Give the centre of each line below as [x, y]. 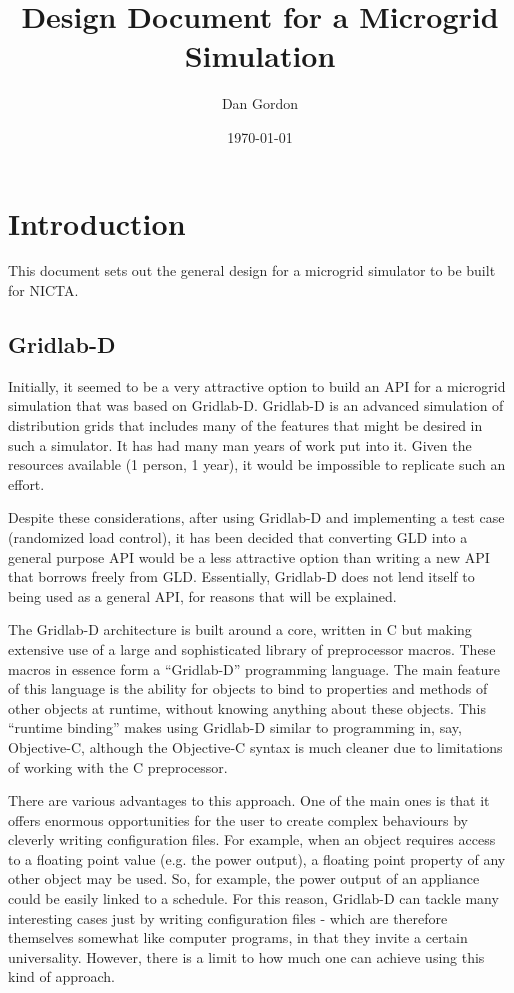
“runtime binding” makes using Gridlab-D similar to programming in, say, [235, 727]
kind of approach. [62, 976]
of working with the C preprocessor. [118, 766]
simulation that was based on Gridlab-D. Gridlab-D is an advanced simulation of [256, 405]
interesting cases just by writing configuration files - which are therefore [228, 917]
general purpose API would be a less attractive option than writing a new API [249, 556]
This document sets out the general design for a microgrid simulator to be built [252, 270]
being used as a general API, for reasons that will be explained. [202, 595]
